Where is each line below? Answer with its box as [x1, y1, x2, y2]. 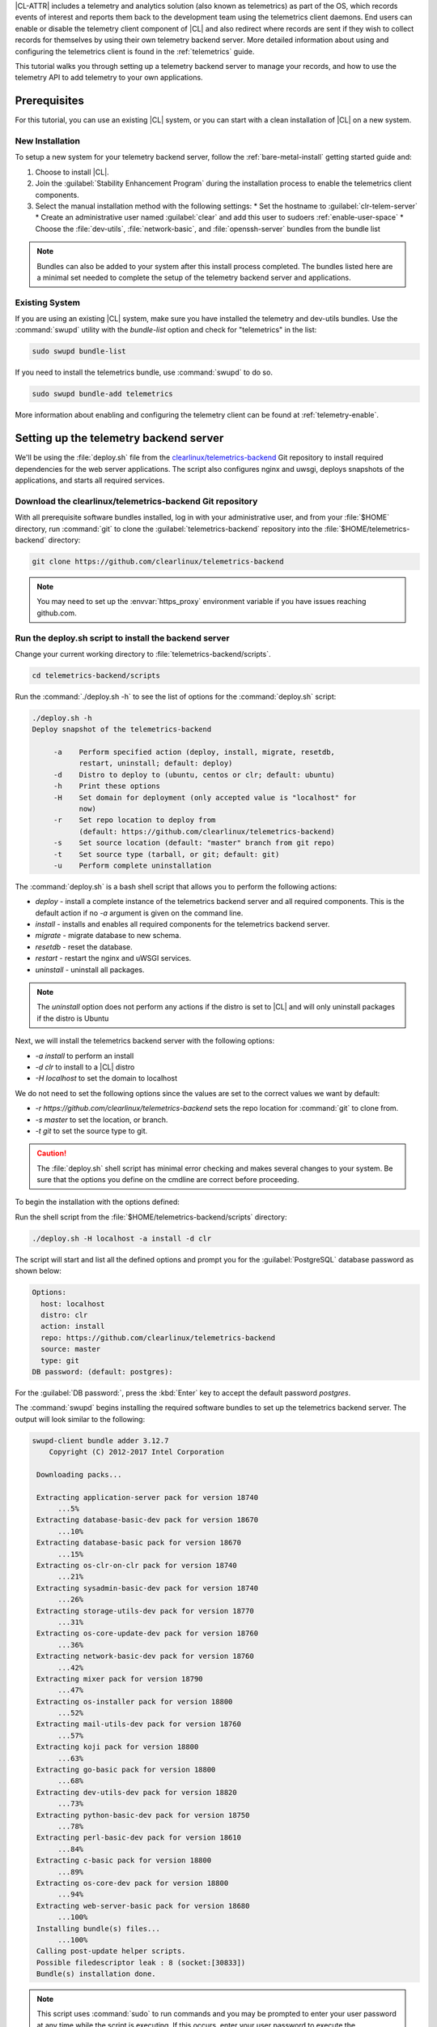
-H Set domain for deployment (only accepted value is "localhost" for [53, 793, 357, 802]
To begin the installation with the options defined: [15, 1197, 180, 1207]
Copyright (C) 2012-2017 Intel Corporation [49, 1447, 224, 1457]
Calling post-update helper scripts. [36, 1947, 186, 1956]
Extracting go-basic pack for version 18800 [36, 1765, 216, 1775]
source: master [40, 1344, 101, 1354]
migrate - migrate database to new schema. [35, 931, 181, 941]
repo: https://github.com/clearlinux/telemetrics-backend [40, 1333, 276, 1342]
